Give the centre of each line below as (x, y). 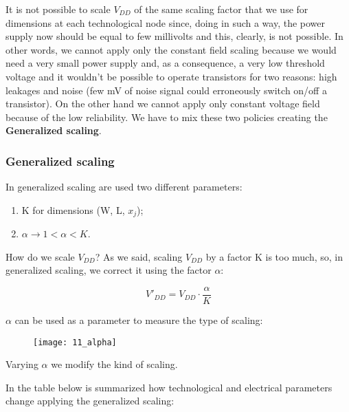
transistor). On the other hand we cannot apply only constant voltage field (163, 104)
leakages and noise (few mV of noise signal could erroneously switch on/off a (166, 90)
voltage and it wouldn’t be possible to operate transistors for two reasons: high (171, 76)
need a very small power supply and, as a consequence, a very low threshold (165, 63)
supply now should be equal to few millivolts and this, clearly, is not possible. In (174, 36)
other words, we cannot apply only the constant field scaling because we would (171, 49)
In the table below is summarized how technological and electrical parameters (169, 387)
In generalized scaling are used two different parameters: (124, 187)
